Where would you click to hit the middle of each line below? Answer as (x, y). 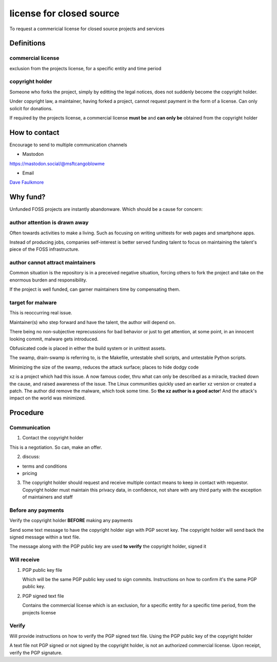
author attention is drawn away (49, 223)
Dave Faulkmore (27, 183)
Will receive (25, 560)
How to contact (34, 133)
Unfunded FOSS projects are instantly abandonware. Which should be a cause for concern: (106, 209)
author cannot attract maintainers (53, 263)
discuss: (31, 457)
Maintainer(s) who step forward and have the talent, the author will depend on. (93, 322)
